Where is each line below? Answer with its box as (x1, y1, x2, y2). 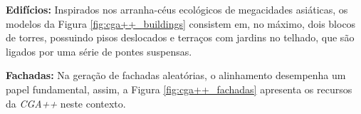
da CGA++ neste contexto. (6, 95, 126, 110)
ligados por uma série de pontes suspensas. (6, 43, 192, 58)
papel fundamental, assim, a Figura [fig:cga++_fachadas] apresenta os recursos (6, 81, 352, 96)
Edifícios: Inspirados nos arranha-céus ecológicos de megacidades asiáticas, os (6, 2, 348, 16)
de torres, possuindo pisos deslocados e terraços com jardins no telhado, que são (6, 30, 355, 45)
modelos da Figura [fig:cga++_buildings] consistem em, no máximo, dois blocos (6, 16, 356, 31)
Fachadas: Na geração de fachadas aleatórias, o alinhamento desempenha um (6, 68, 346, 83)
